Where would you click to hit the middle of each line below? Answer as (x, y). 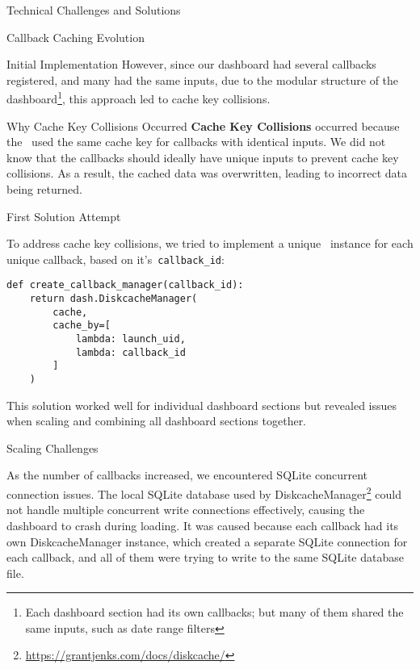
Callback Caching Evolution (76, 37)
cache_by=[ (82, 326)
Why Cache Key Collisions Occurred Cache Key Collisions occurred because (203, 125)
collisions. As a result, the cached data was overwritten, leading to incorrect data (207, 173)
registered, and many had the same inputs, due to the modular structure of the (203, 79)
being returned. (44, 189)
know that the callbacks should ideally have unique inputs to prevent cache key (203, 157)
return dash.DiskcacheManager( (113, 299)
